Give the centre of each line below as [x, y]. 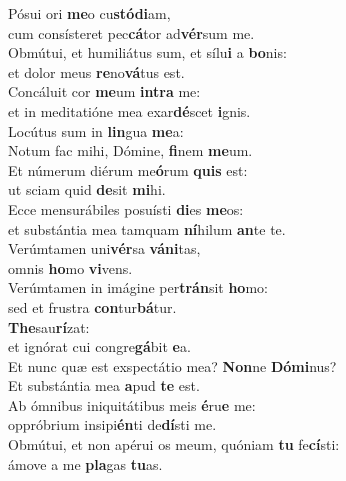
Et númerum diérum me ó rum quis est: [128, 169]
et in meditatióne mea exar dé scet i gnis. [129, 110]
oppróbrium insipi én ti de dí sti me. [112, 424]
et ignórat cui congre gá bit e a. [99, 346]
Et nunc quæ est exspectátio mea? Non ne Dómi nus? [172, 365]
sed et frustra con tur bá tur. [92, 306]
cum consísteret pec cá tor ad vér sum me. [131, 32]
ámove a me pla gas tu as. [85, 463]
